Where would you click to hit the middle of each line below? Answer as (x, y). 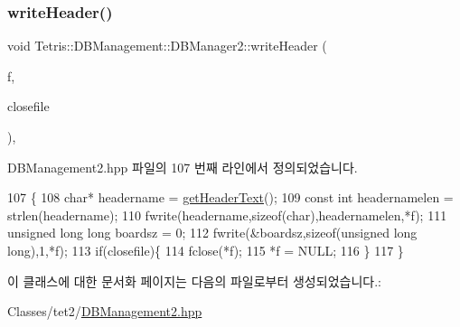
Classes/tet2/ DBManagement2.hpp (105, 311)
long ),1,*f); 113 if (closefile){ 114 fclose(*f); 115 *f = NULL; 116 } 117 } (206, 250)
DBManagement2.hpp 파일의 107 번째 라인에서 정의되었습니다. (183, 167)
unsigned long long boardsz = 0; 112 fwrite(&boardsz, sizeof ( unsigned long (212, 233)
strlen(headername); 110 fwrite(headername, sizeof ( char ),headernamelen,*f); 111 (227, 215)
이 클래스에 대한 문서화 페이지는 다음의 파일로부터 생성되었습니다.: (194, 280)
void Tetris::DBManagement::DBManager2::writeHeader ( (167, 46)
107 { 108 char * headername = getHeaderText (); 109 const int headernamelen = (230, 197)
